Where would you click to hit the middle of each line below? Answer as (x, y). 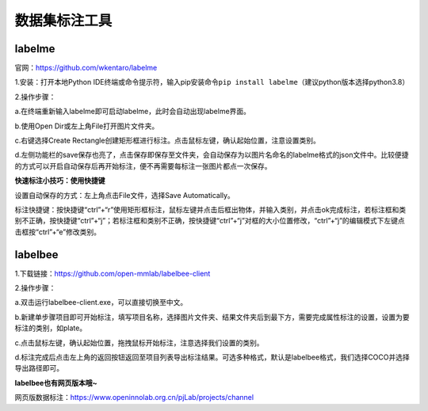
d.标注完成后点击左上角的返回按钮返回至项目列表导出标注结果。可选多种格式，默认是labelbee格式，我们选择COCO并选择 (212, 357)
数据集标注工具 (63, 21)
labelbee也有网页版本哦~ (56, 382)
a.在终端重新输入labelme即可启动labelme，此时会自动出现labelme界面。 (133, 112)
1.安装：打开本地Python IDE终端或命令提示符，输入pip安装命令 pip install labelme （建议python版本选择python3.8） (212, 82)
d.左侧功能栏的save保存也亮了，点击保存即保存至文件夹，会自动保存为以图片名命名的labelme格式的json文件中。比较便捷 (212, 155)
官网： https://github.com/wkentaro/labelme (86, 68)
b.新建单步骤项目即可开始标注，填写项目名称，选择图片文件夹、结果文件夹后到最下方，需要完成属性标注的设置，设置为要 (212, 317)
